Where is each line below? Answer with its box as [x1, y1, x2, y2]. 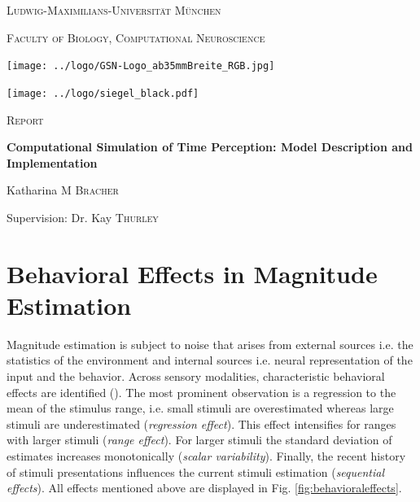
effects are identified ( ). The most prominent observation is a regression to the [7, 383, 396, 400]
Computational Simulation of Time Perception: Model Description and [7, 138, 413, 155]
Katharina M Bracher [7, 181, 119, 199]
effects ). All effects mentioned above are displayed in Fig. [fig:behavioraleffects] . [7, 479, 402, 496]
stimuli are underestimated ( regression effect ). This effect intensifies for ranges [7, 415, 396, 432]
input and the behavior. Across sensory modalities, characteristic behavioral [7, 367, 385, 384]
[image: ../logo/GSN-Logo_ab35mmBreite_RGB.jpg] [7, 60, 275, 72]
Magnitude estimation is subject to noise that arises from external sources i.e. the [7, 335, 413, 352]
